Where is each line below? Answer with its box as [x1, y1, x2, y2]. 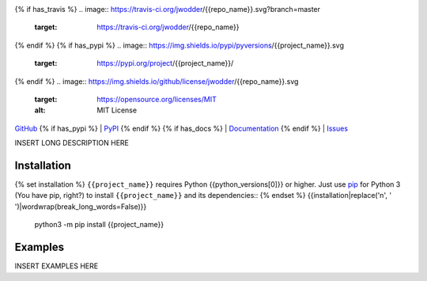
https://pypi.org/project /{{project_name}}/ [96, 59, 234, 68]
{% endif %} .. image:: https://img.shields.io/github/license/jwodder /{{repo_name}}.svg [14, 76, 299, 86]
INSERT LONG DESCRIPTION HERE [14, 139, 130, 148]
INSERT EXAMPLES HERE [14, 261, 99, 271]
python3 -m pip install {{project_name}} [34, 220, 164, 230]
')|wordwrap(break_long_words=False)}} [14, 202, 147, 211]
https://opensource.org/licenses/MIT [96, 94, 217, 104]
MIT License [96, 105, 138, 115]
